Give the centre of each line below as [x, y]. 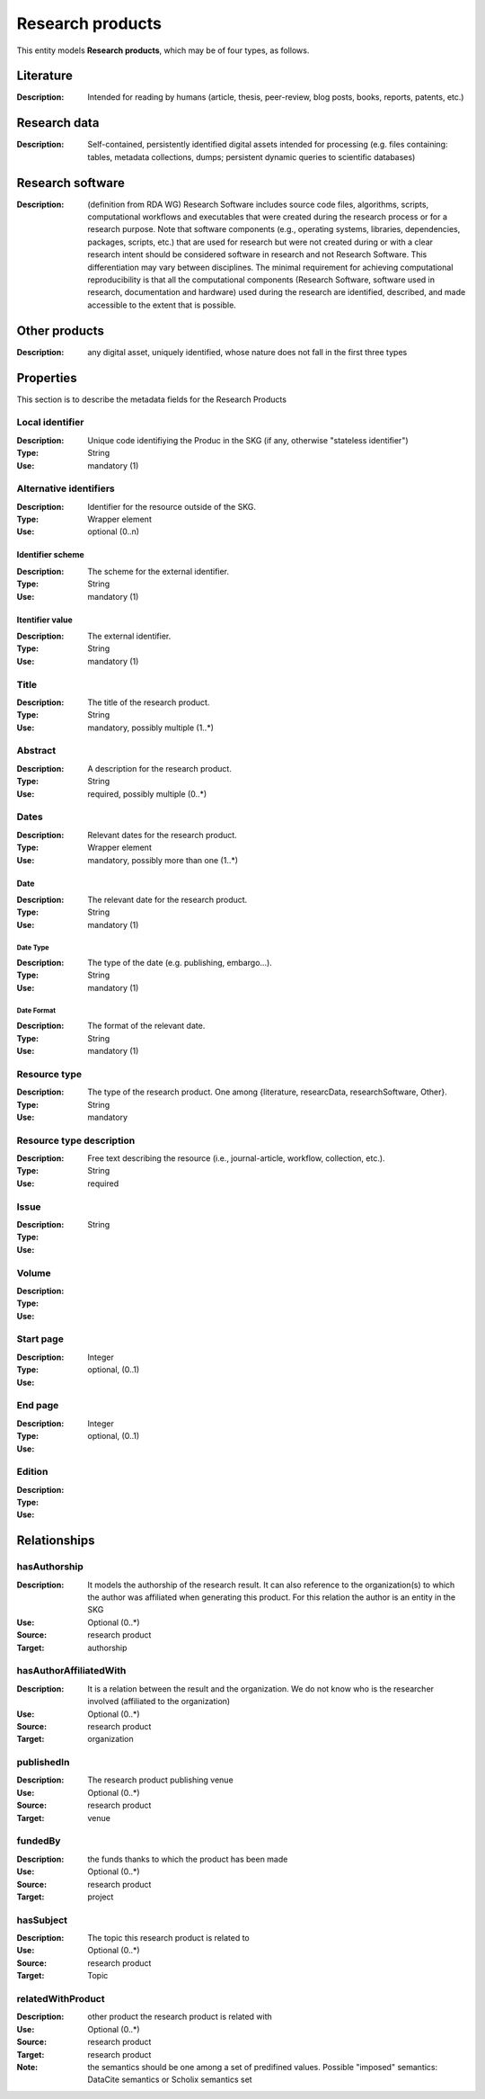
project [101, 1897]
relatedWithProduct [61, 1999]
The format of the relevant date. [146, 1026]
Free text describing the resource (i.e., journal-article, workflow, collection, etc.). [236, 1158]
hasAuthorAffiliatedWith [71, 1671]
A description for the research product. [160, 768]
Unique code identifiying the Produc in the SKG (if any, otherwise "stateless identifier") [248, 440]
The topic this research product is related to [169, 1938]
